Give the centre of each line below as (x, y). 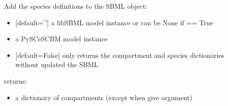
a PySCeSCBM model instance (61, 39)
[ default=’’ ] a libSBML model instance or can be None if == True (114, 22)
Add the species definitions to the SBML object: (76, 6)
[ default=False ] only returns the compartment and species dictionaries (120, 55)
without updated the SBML (57, 64)
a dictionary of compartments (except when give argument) (104, 97)
